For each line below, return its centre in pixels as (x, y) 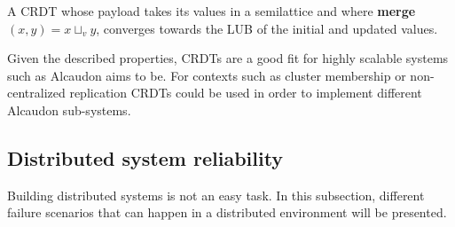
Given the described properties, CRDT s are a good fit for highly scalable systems (228, 58)
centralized (36, 93)
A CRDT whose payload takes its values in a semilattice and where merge (212, 11)
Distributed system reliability (145, 157)
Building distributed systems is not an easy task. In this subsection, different (216, 195)
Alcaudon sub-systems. (69, 110)
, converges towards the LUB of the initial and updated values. (267, 28)
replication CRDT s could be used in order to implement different (246, 93)
